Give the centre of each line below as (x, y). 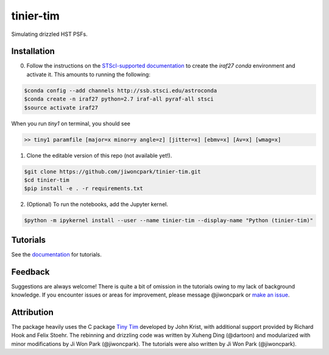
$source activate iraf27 (61, 107)
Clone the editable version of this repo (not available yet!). (99, 155)
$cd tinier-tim (47, 180)
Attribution (33, 312)
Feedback (30, 272)
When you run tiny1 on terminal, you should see (71, 123)
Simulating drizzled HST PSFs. (49, 34)
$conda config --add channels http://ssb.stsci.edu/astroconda (121, 90)
